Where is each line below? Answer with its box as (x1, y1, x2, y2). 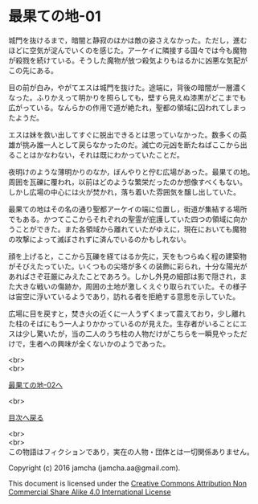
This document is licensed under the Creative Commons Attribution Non (8, 478, 248, 488)
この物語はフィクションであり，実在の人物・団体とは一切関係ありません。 (8, 447, 255, 457)
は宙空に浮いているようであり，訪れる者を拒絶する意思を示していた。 (8, 291, 240, 301)
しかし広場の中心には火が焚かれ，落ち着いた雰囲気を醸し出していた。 (8, 186, 241, 197)
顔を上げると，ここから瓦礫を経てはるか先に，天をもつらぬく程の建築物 (8, 251, 247, 261)
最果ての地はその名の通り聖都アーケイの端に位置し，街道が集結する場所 (8, 204, 248, 214)
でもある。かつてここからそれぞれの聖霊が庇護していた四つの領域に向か (8, 214, 248, 223)
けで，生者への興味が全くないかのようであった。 (8, 338, 170, 348)
